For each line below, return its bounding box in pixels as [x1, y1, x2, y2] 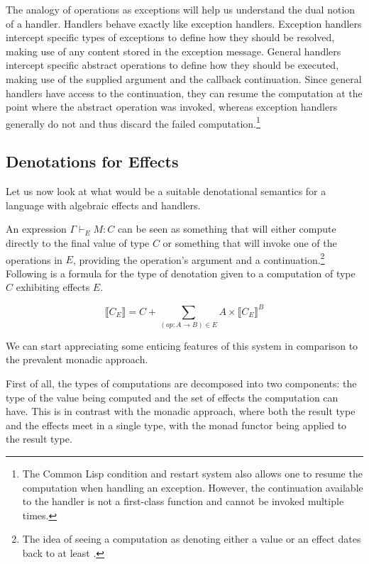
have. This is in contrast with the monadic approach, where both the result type [6, 404, 356, 419]
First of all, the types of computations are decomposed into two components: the [6, 376, 357, 391]
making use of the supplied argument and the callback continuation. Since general [6, 71, 362, 86]
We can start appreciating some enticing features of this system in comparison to [6, 338, 358, 353]
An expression [6, 221, 67, 236]
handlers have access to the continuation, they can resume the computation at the [6, 85, 363, 100]
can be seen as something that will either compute [117, 221, 336, 236]
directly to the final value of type [6, 235, 150, 250]
